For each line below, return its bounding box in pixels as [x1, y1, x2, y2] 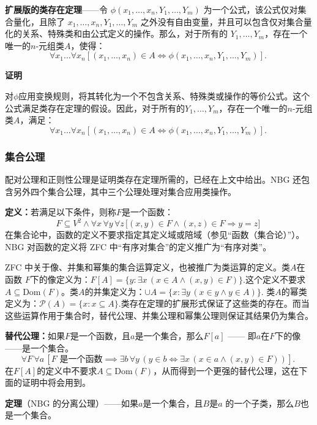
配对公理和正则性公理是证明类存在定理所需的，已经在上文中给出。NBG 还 [5, 172, 302, 185]
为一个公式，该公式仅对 [203, 3, 298, 15]
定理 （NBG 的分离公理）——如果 [5, 396, 139, 409]
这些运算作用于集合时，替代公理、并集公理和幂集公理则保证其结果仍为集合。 [5, 308, 313, 321]
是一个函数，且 [70, 329, 131, 342]
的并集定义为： [84, 285, 145, 297]
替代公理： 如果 [5, 329, 65, 342]
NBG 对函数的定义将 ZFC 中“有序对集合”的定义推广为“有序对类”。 [5, 240, 272, 253]
